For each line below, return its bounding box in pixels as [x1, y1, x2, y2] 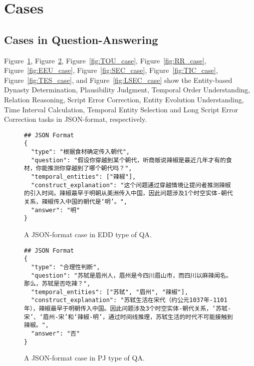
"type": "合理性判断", [31, 263, 100, 271]
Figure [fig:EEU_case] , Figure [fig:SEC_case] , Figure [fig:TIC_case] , [4, 65, 218, 75]
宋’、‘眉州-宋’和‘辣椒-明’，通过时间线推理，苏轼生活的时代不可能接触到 [24, 313, 233, 321]
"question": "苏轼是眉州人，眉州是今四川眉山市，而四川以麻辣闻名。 [31, 272, 232, 279]
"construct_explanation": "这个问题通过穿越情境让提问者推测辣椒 [31, 181, 231, 189]
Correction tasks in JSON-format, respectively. [4, 114, 147, 124]
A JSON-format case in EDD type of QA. [24, 229, 152, 239]
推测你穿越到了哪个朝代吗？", [47, 165, 132, 172]
